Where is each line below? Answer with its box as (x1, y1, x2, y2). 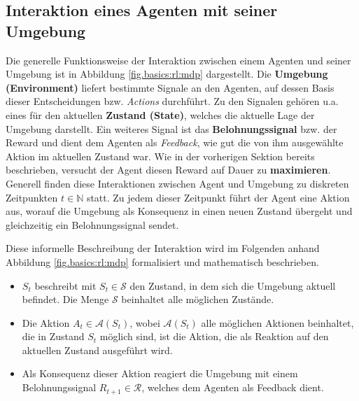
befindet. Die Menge (22, 292, 109, 307)
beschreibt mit (34, 278, 97, 293)
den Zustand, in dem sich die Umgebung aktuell (129, 278, 336, 293)
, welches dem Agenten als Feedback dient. (141, 380, 324, 395)
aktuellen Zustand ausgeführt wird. (22, 342, 173, 357)
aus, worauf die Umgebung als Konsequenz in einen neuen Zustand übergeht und (6, 204, 353, 218)
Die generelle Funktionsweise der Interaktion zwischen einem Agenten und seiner (6, 52, 351, 67)
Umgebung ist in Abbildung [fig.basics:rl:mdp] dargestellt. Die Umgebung (6, 66, 328, 81)
